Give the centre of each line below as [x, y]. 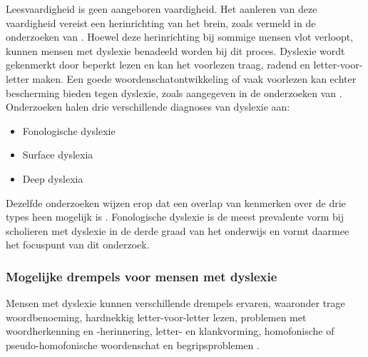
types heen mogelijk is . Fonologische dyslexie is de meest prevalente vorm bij [175, 217]
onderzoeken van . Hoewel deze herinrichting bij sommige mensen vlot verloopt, [180, 37]
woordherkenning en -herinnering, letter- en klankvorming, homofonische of [170, 331]
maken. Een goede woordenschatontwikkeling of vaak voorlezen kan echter [194, 78]
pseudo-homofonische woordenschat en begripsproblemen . [133, 345]
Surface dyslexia [58, 155]
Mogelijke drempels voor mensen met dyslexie [142, 276]
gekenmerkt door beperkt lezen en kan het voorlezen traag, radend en [158, 65]
